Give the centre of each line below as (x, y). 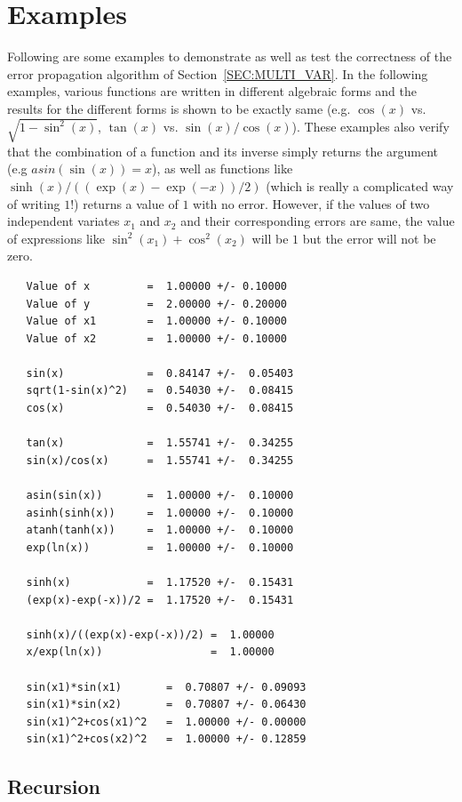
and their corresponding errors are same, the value (318, 221)
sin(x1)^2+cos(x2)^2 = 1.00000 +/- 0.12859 (166, 739)
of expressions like (56, 238)
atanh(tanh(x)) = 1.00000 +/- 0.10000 (160, 530)
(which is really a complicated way (360, 185)
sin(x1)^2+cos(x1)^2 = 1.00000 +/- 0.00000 (166, 722)
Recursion (54, 786)
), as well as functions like (223, 168)
